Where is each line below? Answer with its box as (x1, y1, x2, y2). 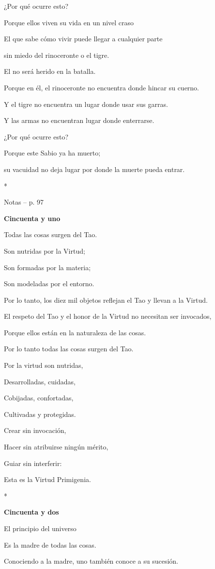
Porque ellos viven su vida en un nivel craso (4, 17, 134, 27)
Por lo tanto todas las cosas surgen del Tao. (4, 344, 134, 354)
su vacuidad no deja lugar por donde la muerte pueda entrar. (4, 164, 185, 174)
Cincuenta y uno (4, 213, 61, 223)
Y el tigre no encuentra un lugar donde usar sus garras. (4, 99, 168, 109)
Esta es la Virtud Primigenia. (4, 474, 91, 484)
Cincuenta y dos (4, 507, 59, 517)
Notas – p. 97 (4, 197, 44, 207)
